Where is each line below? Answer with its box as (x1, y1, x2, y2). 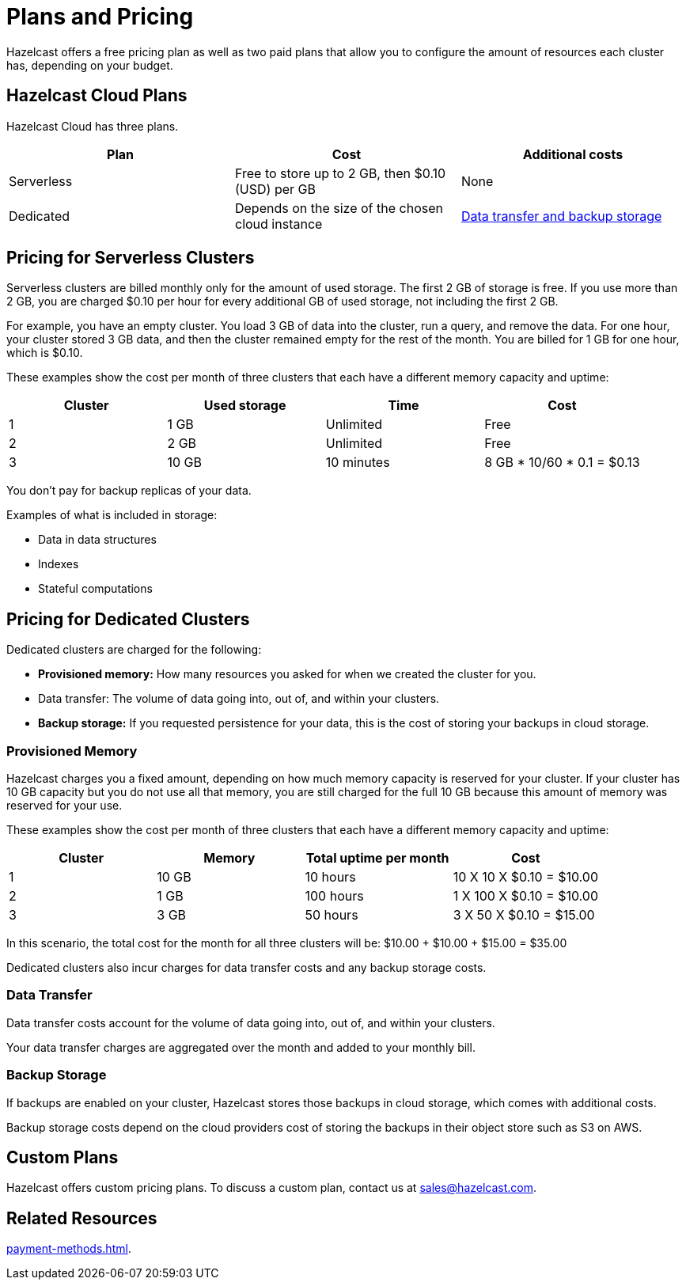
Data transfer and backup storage (460, 207, 662, 224)
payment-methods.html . (6, 1242, 131, 1256)
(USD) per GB (234, 180, 316, 197)
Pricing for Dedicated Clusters (6, 609, 250, 629)
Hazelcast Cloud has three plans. (6, 119, 179, 133)
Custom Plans (6, 1147, 119, 1167)
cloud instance (234, 215, 323, 232)
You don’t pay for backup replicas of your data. (6, 484, 252, 498)
